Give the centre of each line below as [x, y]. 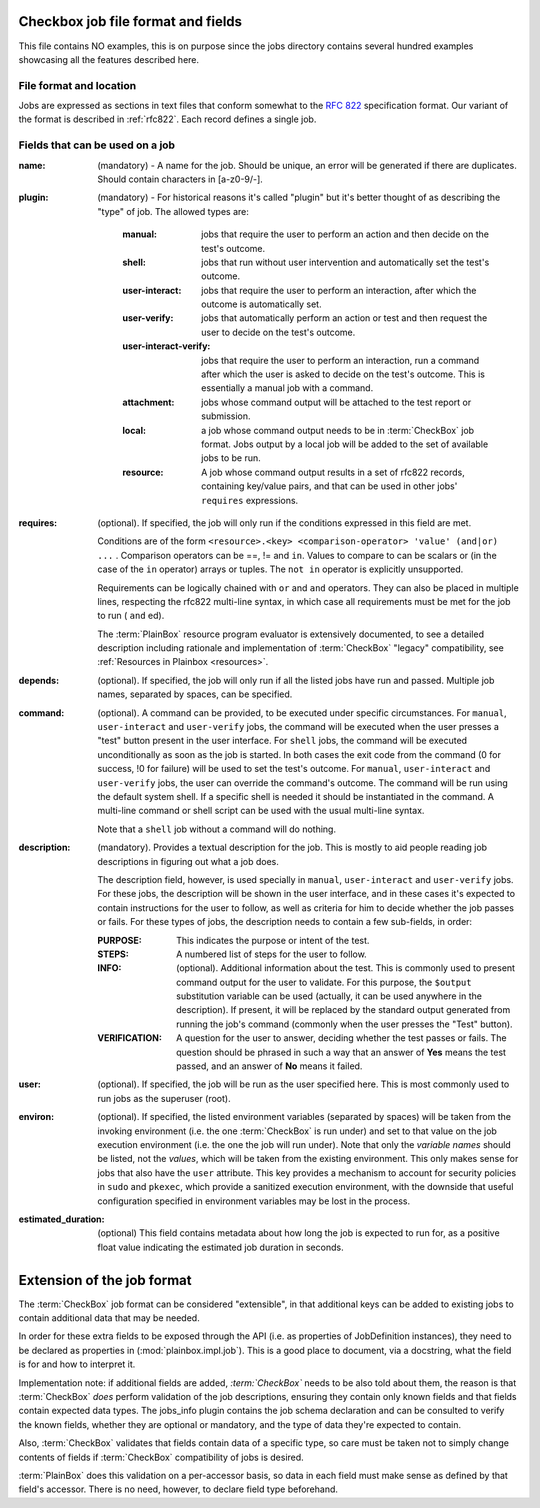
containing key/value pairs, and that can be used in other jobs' [329, 486]
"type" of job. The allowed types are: [173, 211]
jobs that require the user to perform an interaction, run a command [340, 360]
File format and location [77, 85]
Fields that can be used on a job [96, 145]
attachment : [148, 402]
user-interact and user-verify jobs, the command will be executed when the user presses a [298, 727]
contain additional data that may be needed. [109, 1318]
